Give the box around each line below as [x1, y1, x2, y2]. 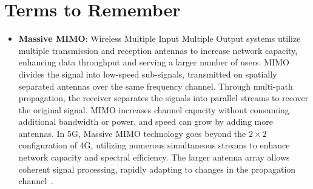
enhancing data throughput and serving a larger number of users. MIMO [18, 56, 289, 68]
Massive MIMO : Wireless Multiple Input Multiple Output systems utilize [18, 32, 301, 45]
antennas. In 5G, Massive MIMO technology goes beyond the [18, 127, 246, 139]
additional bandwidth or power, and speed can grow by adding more [18, 115, 273, 128]
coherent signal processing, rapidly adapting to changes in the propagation [18, 162, 296, 175]
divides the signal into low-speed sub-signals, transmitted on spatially [18, 67, 277, 80]
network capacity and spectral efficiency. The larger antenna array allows [18, 151, 290, 164]
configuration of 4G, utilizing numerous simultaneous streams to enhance [18, 139, 290, 151]
